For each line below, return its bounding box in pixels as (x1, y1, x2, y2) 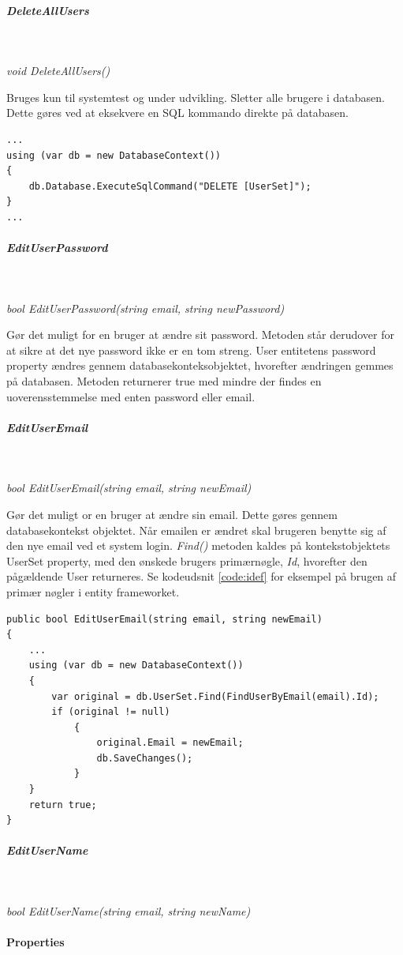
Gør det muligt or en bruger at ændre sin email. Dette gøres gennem (6, 506, 338, 522)
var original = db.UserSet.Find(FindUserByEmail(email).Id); (51, 690, 379, 702)
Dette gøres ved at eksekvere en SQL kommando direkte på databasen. (6, 104, 349, 121)
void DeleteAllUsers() (6, 62, 110, 79)
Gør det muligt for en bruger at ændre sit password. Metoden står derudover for (6, 326, 394, 343)
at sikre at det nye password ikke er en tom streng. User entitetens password (6, 341, 376, 358)
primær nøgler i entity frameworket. (6, 583, 180, 600)
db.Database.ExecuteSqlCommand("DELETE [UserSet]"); (28, 180, 312, 192)
